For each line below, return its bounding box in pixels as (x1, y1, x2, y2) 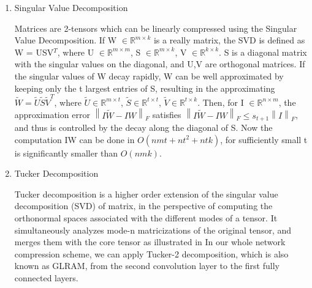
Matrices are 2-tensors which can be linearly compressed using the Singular (14, 21, 297, 34)
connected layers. (14, 271, 78, 284)
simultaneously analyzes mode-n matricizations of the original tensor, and (14, 223, 292, 236)
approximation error (14, 108, 90, 121)
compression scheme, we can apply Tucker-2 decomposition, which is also (14, 247, 289, 260)
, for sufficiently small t (220, 133, 308, 146)
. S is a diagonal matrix (219, 45, 307, 58)
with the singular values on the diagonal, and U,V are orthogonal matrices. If (14, 57, 305, 70)
